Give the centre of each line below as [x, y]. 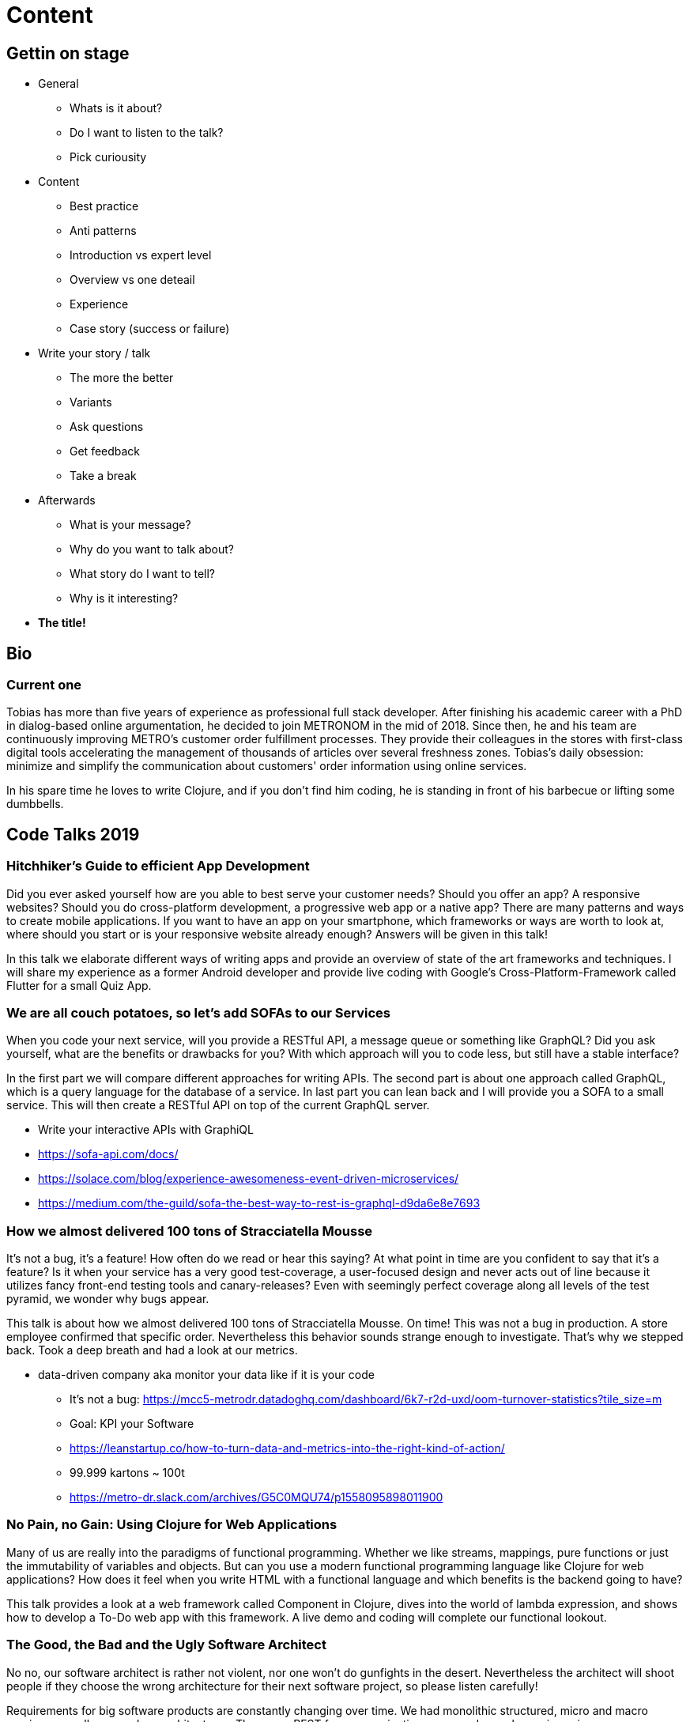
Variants [91, 402]
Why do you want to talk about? [152, 549]
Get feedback [105, 451]
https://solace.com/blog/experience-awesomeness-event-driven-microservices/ [249, 1179]
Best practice [104, 206]
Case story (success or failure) [150, 329]
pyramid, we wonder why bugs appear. [108, 1299]
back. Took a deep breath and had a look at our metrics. [152, 1350]
